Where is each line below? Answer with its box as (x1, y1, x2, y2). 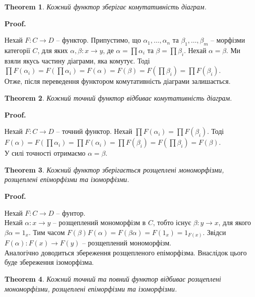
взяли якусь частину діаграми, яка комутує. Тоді (4, 55, 150, 65)
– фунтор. (56, 207, 86, 218)
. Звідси (203, 227, 226, 237)
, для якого (218, 217, 251, 228)
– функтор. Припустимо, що (56, 35, 141, 45)
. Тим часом (28, 227, 65, 237)
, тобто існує (153, 217, 191, 228)
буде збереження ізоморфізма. (4, 257, 94, 267)
